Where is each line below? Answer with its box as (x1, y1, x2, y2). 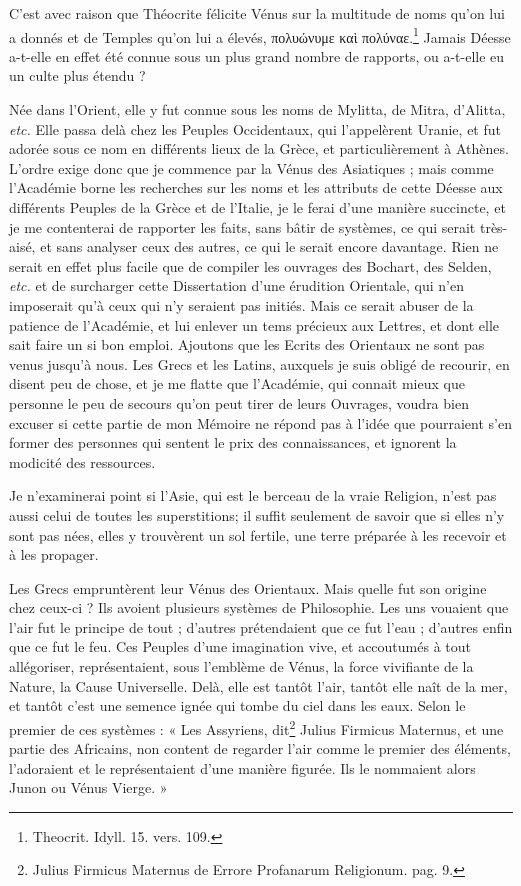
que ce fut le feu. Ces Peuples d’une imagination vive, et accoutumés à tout (9, 636, 471, 657)
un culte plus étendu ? (9, 65, 146, 86)
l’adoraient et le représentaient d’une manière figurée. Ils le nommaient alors (9, 757, 476, 778)
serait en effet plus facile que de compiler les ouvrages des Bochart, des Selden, (9, 255, 492, 276)
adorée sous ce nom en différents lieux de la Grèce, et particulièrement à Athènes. (9, 138, 509, 159)
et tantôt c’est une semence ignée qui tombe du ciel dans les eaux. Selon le (9, 695, 466, 716)
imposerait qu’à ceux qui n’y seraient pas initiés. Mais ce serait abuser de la (9, 294, 474, 315)
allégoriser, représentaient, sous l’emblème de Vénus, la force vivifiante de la (9, 656, 474, 677)
